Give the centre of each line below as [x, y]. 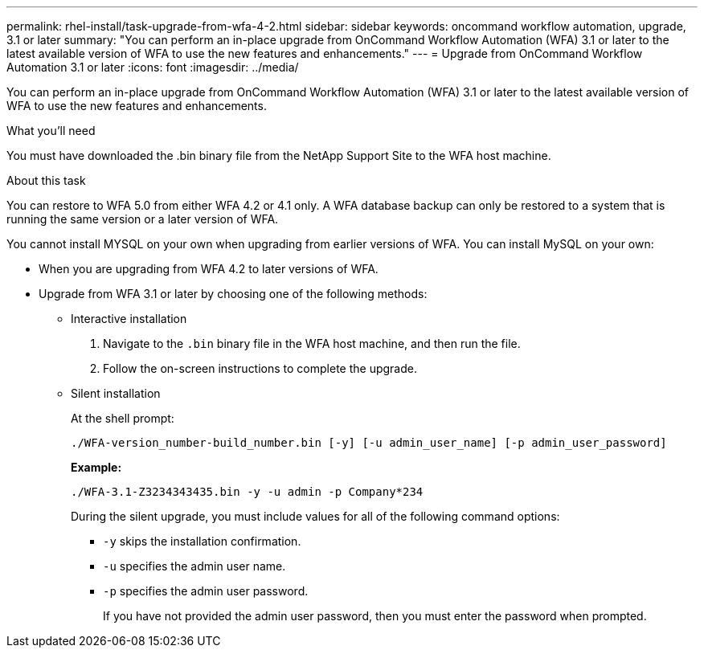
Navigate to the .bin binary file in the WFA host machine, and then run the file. [312, 343]
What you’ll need [51, 131]
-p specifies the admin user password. [206, 591]
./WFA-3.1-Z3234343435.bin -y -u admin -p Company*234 [247, 492]
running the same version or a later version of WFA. [143, 219]
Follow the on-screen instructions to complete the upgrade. [260, 368]
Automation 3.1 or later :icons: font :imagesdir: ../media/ [153, 67]
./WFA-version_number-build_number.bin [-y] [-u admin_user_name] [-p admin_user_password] [369, 443]
